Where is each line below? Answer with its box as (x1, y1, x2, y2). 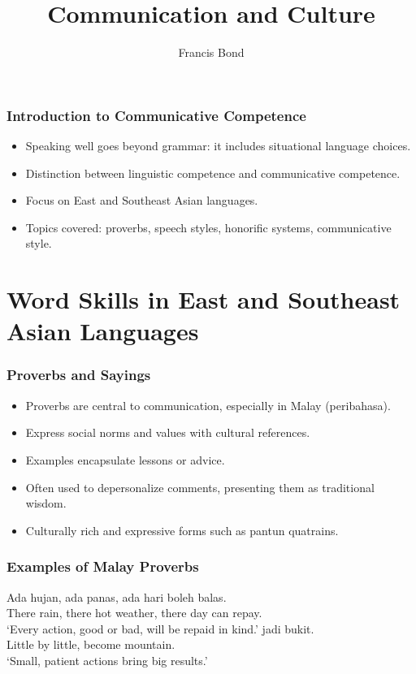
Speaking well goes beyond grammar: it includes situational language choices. (25, 137, 411, 154)
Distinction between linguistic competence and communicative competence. (25, 164, 401, 181)
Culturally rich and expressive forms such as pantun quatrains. (25, 521, 339, 538)
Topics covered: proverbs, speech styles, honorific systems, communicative (25, 218, 392, 235)
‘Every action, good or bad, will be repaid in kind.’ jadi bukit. (6, 620, 314, 637)
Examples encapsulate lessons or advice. (25, 451, 225, 468)
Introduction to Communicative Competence (6, 105, 306, 125)
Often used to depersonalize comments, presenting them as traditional (25, 478, 375, 495)
